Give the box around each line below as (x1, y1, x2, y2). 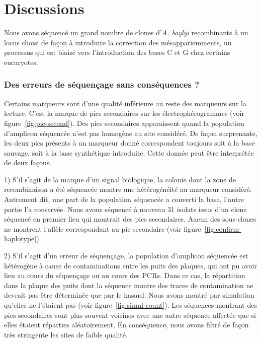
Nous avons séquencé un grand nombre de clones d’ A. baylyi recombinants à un (4, 27, 248, 38)
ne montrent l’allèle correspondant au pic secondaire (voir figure (4, 223, 201, 234)
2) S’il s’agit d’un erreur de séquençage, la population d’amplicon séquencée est (4, 250, 248, 261)
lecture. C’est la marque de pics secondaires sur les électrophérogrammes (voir (4, 108, 244, 118)
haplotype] (4, 233, 37, 244)
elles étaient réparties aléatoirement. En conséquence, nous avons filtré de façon (4, 319, 249, 330)
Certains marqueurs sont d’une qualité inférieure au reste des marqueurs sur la (4, 98, 246, 108)
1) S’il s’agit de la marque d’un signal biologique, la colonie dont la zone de (4, 174, 236, 184)
